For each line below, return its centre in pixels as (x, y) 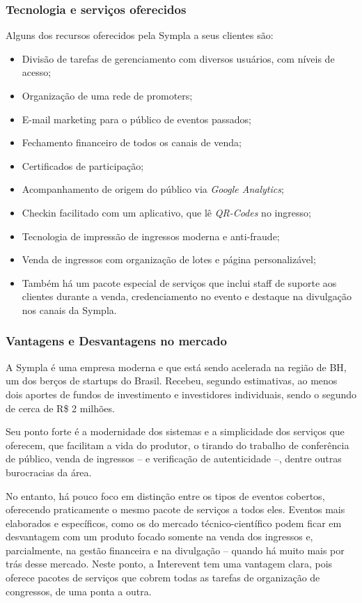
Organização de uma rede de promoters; (107, 95)
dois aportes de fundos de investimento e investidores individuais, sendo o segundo (181, 394)
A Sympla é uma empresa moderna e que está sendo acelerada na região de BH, (176, 367)
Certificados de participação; (83, 165)
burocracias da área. (49, 472)
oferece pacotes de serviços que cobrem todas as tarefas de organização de (163, 578)
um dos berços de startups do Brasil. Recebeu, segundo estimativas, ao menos (172, 381)
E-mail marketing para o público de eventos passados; (136, 119)
